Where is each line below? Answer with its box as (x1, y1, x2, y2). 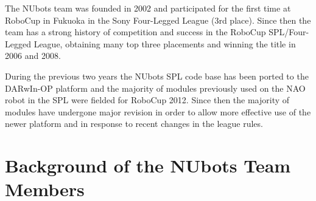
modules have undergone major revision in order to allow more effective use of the (5, 105, 311, 118)
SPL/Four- (269, 26, 309, 38)
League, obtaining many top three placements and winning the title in (33, 37, 296, 50)
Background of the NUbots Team (5, 153, 291, 178)
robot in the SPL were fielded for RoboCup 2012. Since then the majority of (5, 94, 290, 106)
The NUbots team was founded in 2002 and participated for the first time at (5, 2, 291, 14)
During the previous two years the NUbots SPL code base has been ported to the (5, 69, 309, 82)
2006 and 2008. (5, 49, 61, 62)
